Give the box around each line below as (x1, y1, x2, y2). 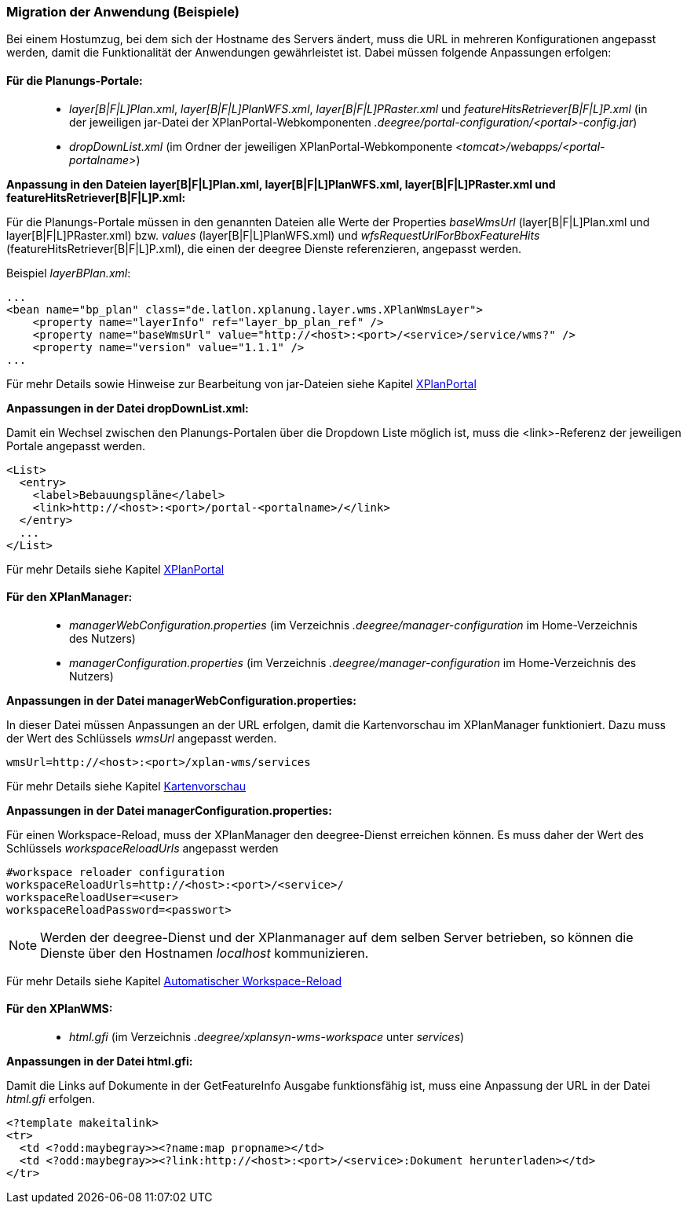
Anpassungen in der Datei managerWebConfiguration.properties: (6, 693, 356, 707)
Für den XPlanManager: (6, 590, 133, 604)
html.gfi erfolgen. (6, 1092, 95, 1106)
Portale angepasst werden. (6, 438, 145, 453)
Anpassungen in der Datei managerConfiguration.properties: (6, 803, 332, 817)
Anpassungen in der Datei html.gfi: (6, 1054, 193, 1069)
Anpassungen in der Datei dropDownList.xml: (6, 401, 249, 415)
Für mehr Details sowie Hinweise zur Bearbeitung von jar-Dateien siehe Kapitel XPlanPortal (6, 376, 477, 390)
